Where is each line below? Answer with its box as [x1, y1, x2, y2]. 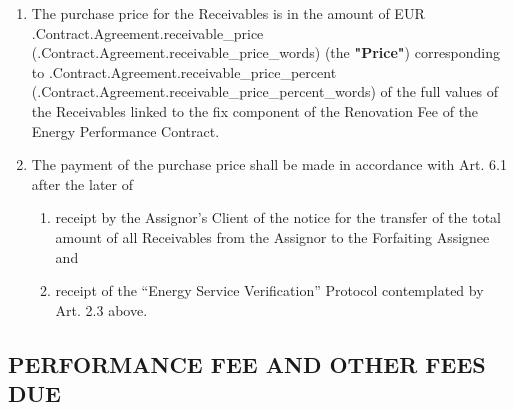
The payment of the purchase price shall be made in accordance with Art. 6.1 [31, 154, 507, 175]
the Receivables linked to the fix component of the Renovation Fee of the [31, 100, 479, 121]
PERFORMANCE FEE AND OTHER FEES [8, 348, 486, 379]
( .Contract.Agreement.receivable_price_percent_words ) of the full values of [31, 81, 499, 102]
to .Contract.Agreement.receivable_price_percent [31, 61, 337, 82]
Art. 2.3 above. [55, 299, 148, 320]
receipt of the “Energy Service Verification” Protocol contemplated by [55, 280, 484, 301]
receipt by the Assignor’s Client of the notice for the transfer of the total [55, 207, 501, 228]
